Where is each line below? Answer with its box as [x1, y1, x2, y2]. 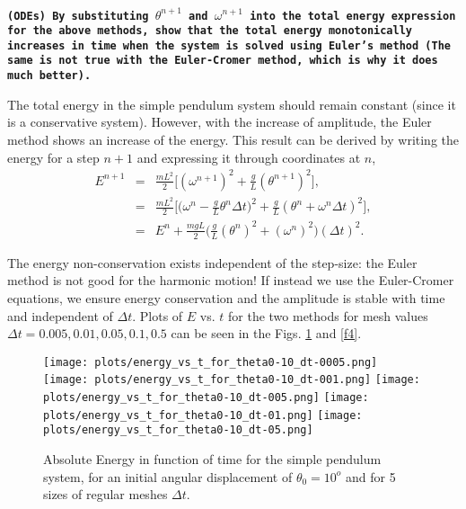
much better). [7, 69, 92, 83]
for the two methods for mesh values [228, 306, 428, 325]
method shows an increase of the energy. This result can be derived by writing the [7, 129, 460, 148]
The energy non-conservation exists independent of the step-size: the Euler [7, 253, 418, 272]
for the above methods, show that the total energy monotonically [7, 24, 413, 38]
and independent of [7, 306, 113, 325]
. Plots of [132, 306, 183, 325]
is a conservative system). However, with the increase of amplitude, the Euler [7, 112, 432, 131]
